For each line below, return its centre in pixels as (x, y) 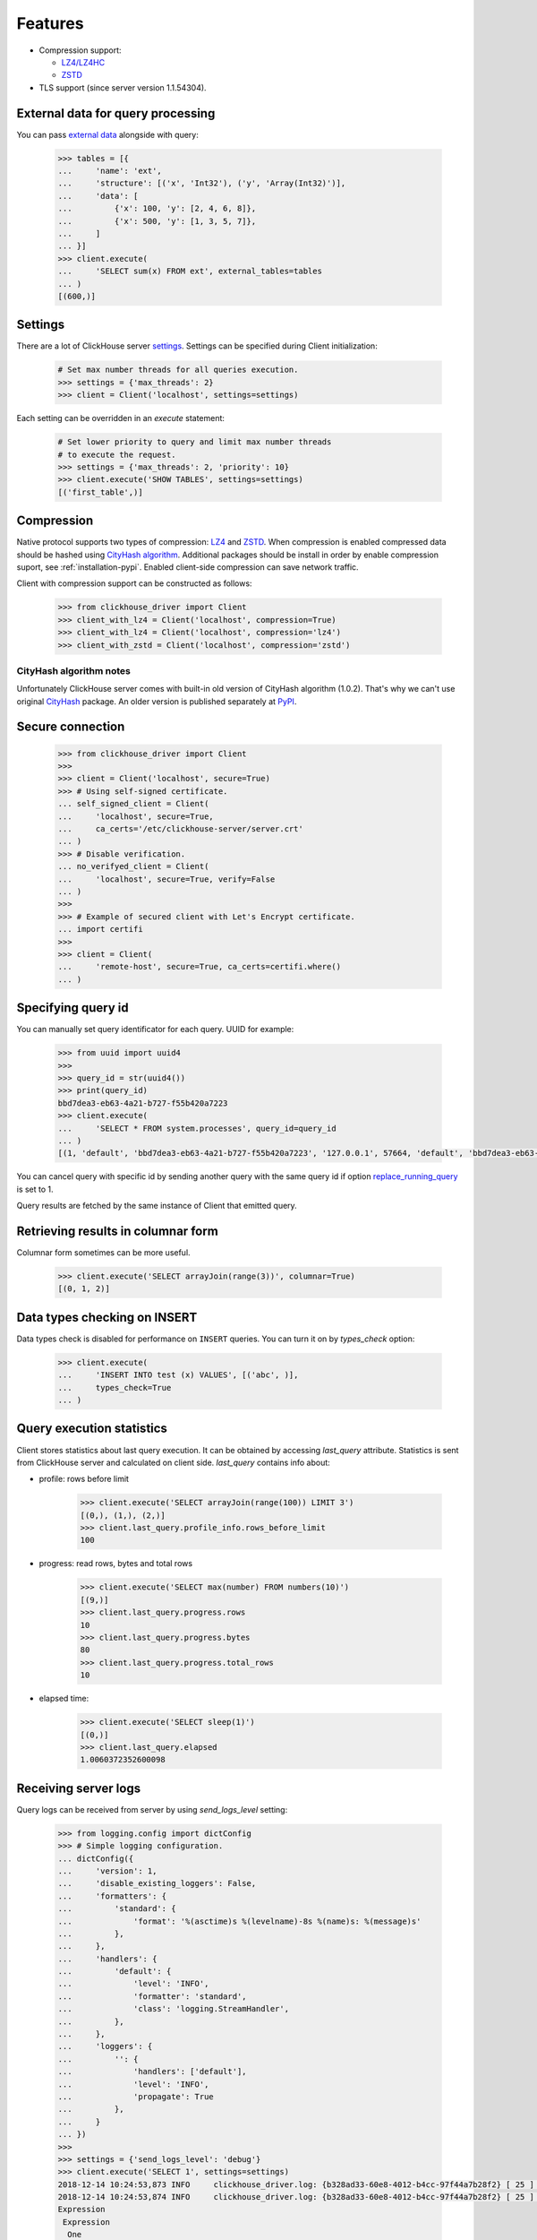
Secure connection (71, 727)
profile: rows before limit (84, 1479)
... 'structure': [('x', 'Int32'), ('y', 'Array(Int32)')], (202, 183)
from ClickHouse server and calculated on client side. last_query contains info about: (173, 1462)
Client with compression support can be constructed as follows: (134, 583)
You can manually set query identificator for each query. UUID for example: (155, 1030)
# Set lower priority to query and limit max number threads (195, 442)
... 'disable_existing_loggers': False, (157, 1883)
